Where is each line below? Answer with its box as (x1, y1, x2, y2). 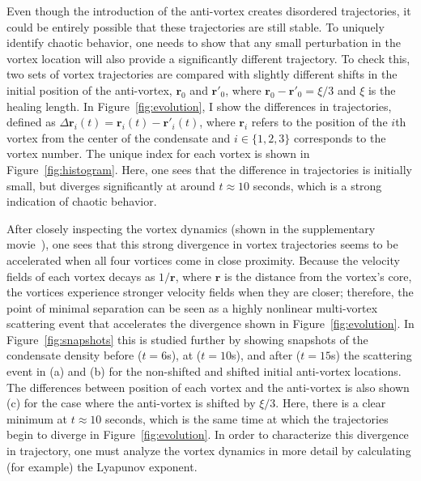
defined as (6, 113, 56, 130)
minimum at (6, 410, 68, 427)
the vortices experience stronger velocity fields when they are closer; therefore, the (6, 283, 414, 300)
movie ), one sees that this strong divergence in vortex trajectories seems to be (6, 236, 398, 253)
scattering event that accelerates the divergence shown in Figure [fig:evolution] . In (6, 315, 415, 332)
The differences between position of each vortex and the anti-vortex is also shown (6, 378, 410, 395)
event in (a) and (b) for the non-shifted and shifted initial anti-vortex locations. (6, 363, 402, 380)
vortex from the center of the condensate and (6, 129, 231, 146)
